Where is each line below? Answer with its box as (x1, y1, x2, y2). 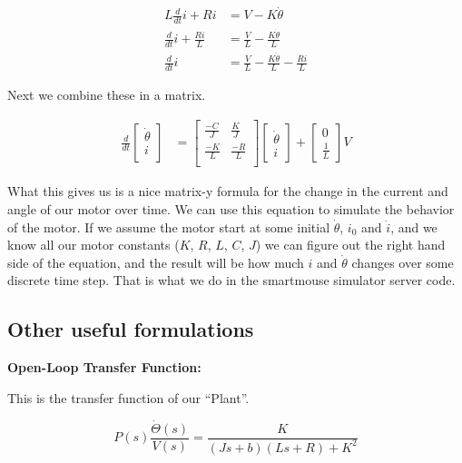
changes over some (351, 252, 454, 271)
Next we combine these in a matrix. (7, 84, 206, 103)
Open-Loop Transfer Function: (7, 358, 202, 377)
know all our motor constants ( (7, 235, 180, 254)
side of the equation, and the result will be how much (7, 252, 304, 271)
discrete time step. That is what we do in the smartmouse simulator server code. (7, 271, 456, 290)
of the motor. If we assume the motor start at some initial (7, 217, 330, 236)
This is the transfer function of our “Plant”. (7, 388, 250, 407)
